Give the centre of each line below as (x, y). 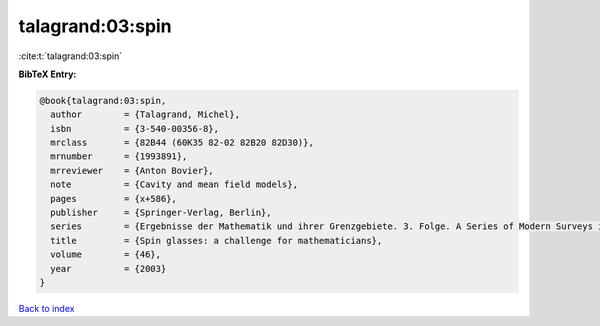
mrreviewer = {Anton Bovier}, (132, 170)
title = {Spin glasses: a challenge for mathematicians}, (216, 240)
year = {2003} (108, 268)
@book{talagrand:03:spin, (103, 100)
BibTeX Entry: (47, 74)
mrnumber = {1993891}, (119, 156)
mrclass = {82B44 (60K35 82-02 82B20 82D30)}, (182, 143)
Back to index (46, 308)
